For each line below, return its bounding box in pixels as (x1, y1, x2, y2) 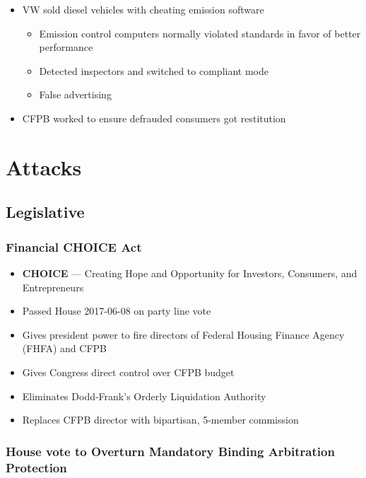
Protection (6, 458, 67, 476)
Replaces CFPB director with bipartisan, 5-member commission (22, 412, 299, 427)
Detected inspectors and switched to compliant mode (39, 63, 268, 78)
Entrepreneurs (22, 279, 84, 294)
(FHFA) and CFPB (22, 341, 107, 356)
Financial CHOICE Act (6, 238, 142, 255)
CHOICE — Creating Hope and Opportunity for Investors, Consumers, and (22, 265, 358, 280)
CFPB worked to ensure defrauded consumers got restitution (22, 110, 286, 125)
